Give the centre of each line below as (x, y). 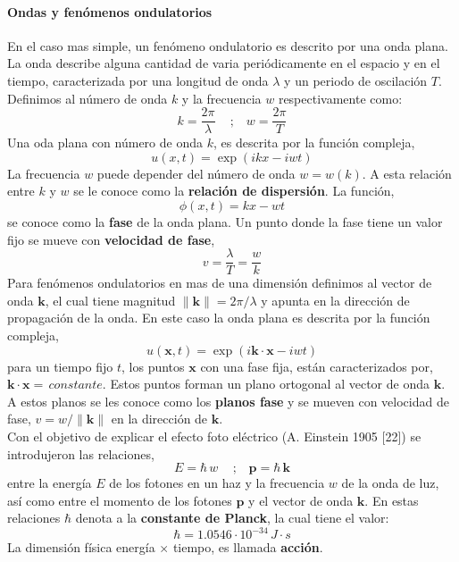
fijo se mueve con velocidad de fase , (111, 239)
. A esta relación (407, 173)
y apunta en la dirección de (335, 300)
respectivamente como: (340, 98)
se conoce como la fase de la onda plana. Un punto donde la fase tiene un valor (225, 222)
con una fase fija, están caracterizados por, (317, 366)
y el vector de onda (301, 500)
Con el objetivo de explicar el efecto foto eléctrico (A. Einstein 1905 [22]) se (214, 436)
